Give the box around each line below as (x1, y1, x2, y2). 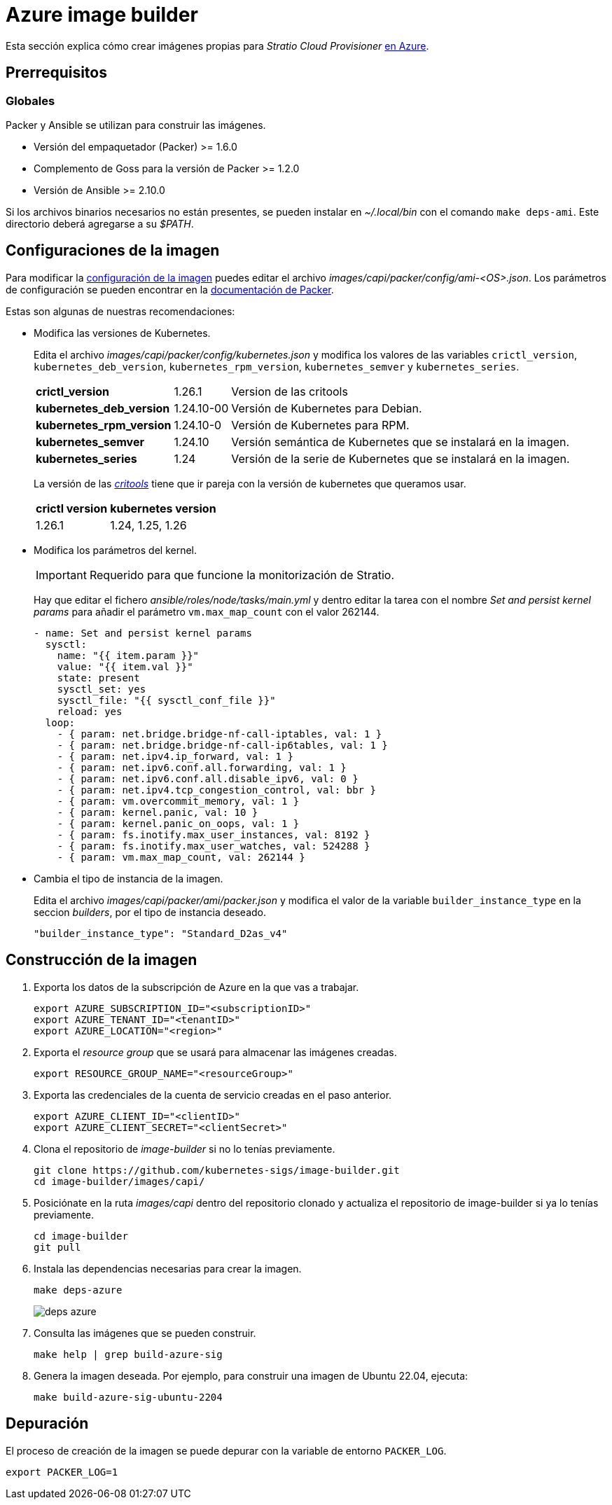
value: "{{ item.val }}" (57, 660, 193, 672)
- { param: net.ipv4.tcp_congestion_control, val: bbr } (57, 784, 376, 796)
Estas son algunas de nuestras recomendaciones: (6, 305, 235, 317)
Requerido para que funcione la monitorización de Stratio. (89, 567, 394, 582)
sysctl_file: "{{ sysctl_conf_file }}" (57, 694, 276, 706)
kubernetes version (110, 501, 216, 515)
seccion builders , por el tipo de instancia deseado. (34, 906, 266, 918)
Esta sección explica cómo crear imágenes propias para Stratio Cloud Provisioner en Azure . (6, 39, 429, 52)
